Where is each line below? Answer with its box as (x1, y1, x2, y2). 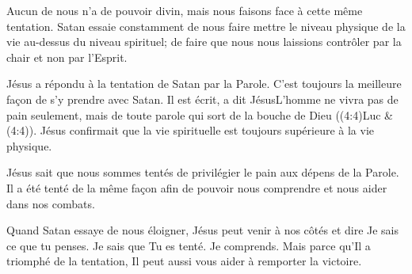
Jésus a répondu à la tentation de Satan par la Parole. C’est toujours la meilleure (6, 75, 402, 92)
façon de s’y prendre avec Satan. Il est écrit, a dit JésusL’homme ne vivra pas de (6, 90, 399, 107)
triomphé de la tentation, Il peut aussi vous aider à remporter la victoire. (6, 253, 362, 269)
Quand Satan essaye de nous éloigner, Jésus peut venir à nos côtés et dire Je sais (6, 222, 399, 238)
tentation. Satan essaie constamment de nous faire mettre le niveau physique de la (6, 17, 406, 34)
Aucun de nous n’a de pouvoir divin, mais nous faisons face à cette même (6, 2, 363, 18)
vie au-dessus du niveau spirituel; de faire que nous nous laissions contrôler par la (6, 33, 402, 50)
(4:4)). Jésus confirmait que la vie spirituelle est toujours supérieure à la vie (6, 122, 375, 139)
